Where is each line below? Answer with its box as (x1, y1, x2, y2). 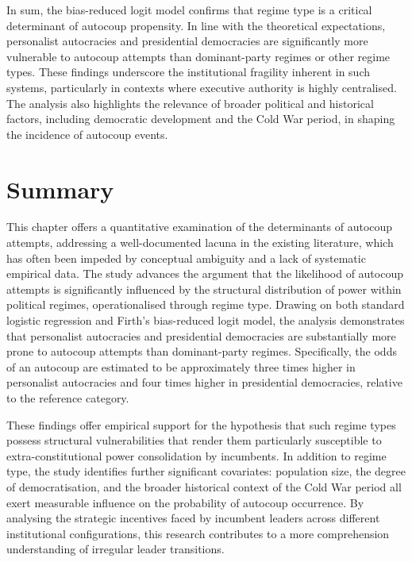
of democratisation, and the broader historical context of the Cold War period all (6, 478, 402, 495)
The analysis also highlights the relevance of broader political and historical (6, 94, 374, 111)
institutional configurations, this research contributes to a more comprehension (6, 525, 390, 541)
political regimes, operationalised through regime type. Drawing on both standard (6, 296, 405, 313)
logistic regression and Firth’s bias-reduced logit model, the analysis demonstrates (6, 312, 405, 329)
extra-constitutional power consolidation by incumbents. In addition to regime (6, 447, 387, 464)
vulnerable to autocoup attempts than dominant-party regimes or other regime (6, 48, 391, 64)
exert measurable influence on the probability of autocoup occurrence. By (6, 494, 364, 510)
